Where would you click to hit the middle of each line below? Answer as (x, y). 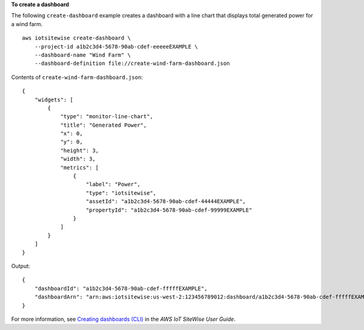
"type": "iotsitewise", (121, 193)
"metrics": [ (80, 167)
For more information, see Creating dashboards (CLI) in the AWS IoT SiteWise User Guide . (123, 319)
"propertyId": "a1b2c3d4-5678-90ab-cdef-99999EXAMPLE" (169, 210)
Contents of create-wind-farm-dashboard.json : (77, 77)
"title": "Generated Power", (103, 125)
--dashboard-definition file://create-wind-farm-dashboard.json (132, 63)
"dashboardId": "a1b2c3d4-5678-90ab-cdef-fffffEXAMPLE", (121, 288)
